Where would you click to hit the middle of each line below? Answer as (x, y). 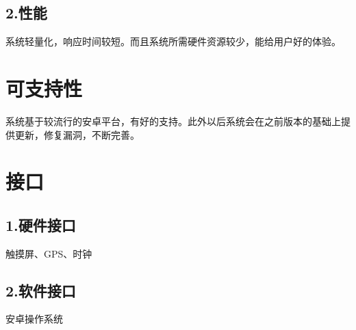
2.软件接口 (41, 290)
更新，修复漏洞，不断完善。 (77, 134)
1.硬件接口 (41, 224)
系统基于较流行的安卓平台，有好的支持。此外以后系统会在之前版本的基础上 (173, 121)
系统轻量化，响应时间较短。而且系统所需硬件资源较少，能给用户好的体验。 (173, 41)
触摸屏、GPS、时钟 (49, 253)
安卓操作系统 (34, 319)
